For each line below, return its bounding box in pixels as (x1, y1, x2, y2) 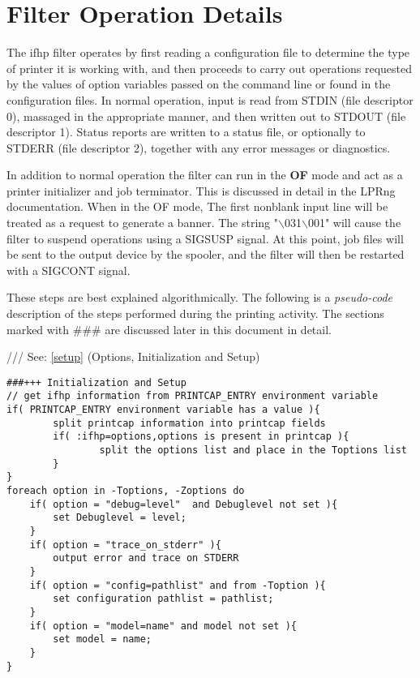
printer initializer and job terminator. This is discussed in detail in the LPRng (6, 182, 396, 199)
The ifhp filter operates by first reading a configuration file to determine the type (6, 44, 410, 61)
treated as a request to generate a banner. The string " (6, 214, 279, 231)
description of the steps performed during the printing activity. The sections (6, 305, 384, 322)
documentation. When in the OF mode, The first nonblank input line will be (6, 198, 388, 215)
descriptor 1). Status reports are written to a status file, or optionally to (6, 123, 366, 140)
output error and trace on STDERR (53, 552, 239, 564)
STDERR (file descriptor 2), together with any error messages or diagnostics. (6, 139, 391, 156)
